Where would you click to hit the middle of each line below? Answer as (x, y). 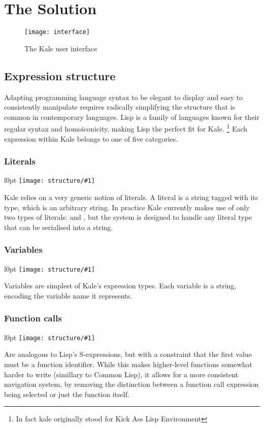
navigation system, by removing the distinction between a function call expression (131, 384)
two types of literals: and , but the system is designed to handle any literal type (128, 217)
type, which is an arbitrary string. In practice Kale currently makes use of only (127, 207)
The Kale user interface (61, 48)
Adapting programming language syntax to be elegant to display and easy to (124, 97)
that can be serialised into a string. (59, 227)
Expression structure (60, 75)
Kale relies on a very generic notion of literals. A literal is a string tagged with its (131, 197)
